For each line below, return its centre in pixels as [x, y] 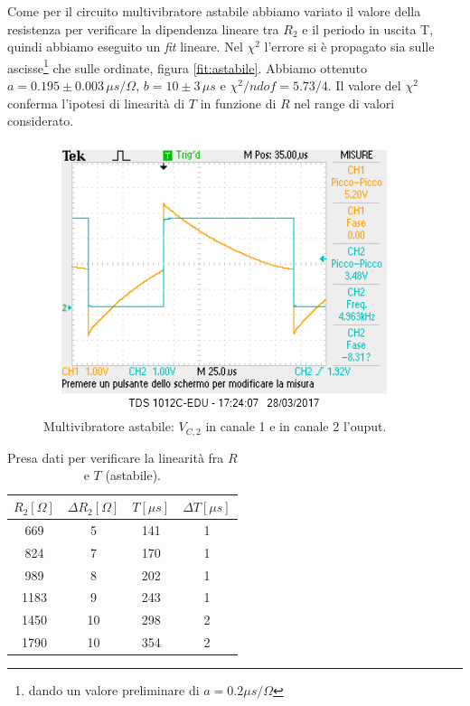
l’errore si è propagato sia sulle [349, 47]
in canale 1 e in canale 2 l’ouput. [296, 426]
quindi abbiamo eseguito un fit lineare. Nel [125, 47]
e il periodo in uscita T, [368, 28]
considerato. [41, 121]
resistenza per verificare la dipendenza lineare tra [143, 28]
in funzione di [238, 103]
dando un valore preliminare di [114, 690]
